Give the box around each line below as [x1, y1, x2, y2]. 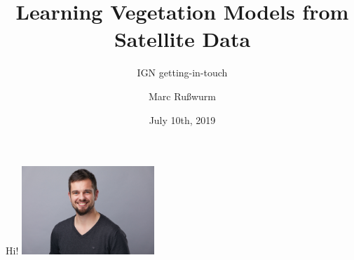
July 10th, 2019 [149, 112, 216, 127]
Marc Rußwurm [149, 88, 216, 103]
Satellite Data [114, 25, 251, 53]
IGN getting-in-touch [137, 65, 228, 80]
